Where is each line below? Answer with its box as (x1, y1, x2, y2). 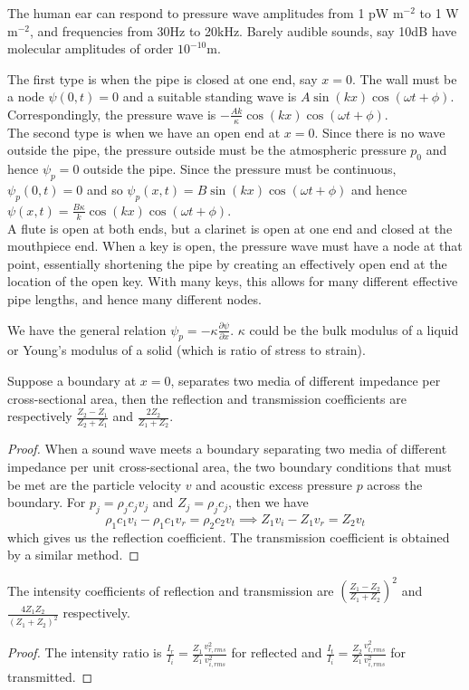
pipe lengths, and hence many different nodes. (7, 289, 262, 308)
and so (86, 179, 123, 198)
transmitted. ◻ (7, 667, 93, 686)
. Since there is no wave (314, 122, 445, 141)
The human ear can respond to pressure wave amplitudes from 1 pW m (7, 4, 404, 22)
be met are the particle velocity (7, 474, 182, 494)
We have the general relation (7, 320, 167, 339)
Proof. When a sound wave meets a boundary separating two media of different (7, 439, 447, 458)
